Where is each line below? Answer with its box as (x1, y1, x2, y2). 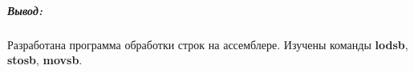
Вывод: (7, 2, 43, 18)
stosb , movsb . (7, 52, 83, 68)
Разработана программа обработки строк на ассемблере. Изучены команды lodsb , (7, 36, 408, 52)
